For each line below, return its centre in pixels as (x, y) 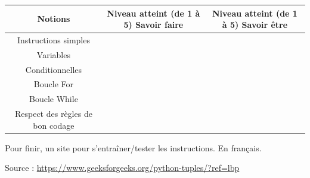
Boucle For (54, 84)
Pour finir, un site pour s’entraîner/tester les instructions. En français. (133, 147)
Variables (53, 54)
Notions (54, 19)
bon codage (54, 125)
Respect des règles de (53, 114)
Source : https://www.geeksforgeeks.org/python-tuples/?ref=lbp (122, 168)
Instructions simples (53, 39)
